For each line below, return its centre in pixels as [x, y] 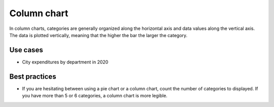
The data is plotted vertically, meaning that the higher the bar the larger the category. [98, 35]
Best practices [33, 76]
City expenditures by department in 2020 [65, 62]
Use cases [26, 50]
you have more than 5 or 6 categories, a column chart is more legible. [95, 96]
